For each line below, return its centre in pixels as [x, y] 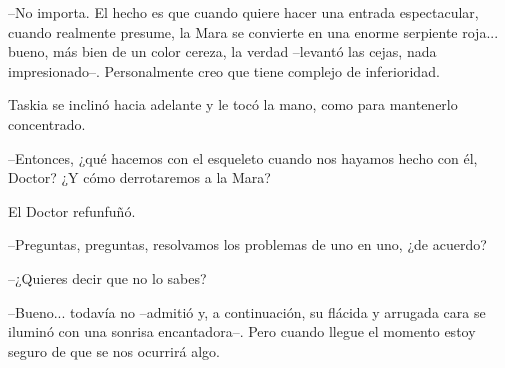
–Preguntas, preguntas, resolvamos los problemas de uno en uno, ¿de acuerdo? [247, 244]
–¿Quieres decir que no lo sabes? [107, 277]
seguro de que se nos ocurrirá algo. [114, 350]
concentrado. [47, 123]
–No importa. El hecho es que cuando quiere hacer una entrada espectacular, [243, 12]
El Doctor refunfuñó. [72, 210]
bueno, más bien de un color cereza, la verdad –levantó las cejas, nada [222, 51]
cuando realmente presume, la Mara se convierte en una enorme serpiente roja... [253, 31]
